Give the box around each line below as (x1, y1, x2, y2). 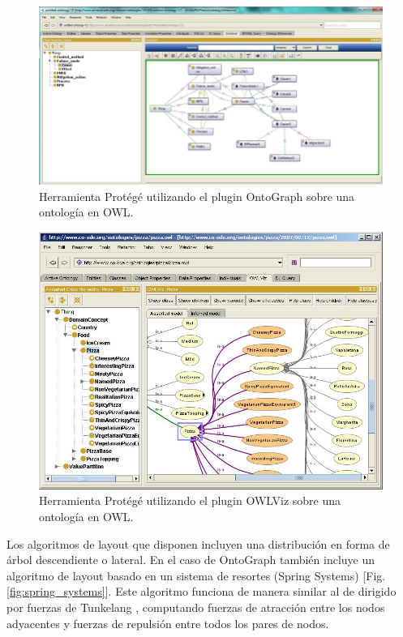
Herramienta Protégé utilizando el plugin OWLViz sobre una (39, 492, 341, 509)
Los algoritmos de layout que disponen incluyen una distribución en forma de (6, 535, 390, 552)
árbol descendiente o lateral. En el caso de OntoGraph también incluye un (6, 551, 375, 568)
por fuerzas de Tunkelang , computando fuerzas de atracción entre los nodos (6, 598, 385, 615)
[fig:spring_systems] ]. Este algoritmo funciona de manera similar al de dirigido (6, 583, 397, 600)
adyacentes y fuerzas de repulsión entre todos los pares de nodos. (6, 614, 329, 631)
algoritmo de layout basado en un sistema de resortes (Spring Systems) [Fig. (6, 566, 386, 584)
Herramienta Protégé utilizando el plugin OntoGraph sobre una (39, 187, 355, 204)
